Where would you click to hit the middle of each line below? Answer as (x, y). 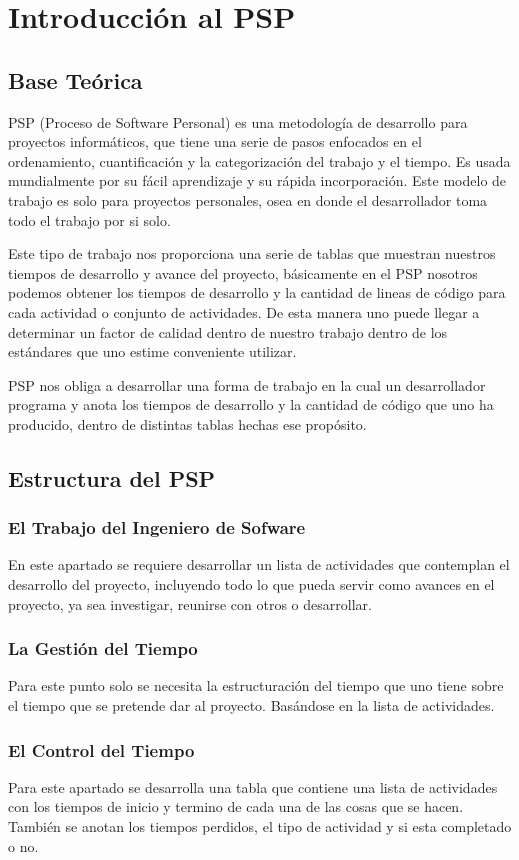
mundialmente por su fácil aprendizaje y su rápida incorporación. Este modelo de (257, 180)
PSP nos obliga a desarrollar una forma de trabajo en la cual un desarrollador (247, 384)
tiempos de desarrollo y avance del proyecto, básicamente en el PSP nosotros (243, 272)
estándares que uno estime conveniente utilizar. (152, 351)
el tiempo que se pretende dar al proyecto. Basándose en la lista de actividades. (251, 705)
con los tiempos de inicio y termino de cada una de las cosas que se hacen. (236, 806)
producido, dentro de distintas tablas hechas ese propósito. (187, 423)
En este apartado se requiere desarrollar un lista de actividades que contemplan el (259, 564)
